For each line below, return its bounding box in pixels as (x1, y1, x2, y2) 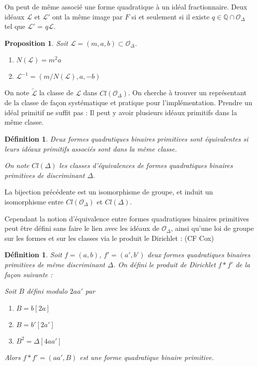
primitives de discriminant (4, 170, 85, 180)
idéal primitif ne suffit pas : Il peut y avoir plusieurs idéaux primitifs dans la (4, 107, 237, 117)
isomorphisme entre (4, 196, 64, 206)
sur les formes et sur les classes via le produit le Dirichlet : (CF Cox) (4, 232, 214, 243)
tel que (4, 21, 25, 31)
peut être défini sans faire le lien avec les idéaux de (4, 223, 160, 233)
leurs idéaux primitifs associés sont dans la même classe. (4, 143, 177, 154)
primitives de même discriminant (4, 259, 105, 269)
